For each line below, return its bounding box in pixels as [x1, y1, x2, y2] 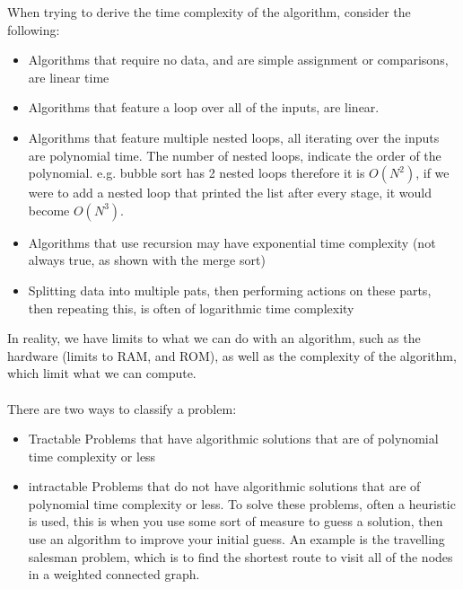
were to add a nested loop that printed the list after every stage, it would [28, 183, 432, 202]
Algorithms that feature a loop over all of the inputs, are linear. [28, 98, 380, 117]
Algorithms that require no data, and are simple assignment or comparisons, [28, 50, 449, 69]
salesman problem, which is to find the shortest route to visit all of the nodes [28, 547, 453, 566]
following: [7, 20, 60, 39]
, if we [415, 163, 450, 182]
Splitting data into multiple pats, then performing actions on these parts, [28, 280, 432, 299]
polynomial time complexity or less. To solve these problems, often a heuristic [28, 494, 456, 513]
